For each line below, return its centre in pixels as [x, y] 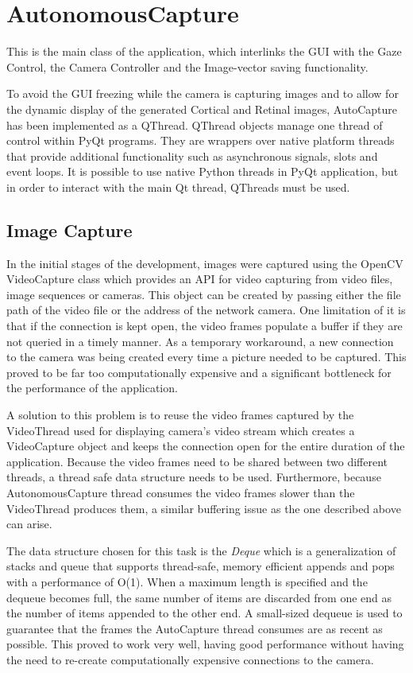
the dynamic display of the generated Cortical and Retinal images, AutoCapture [202, 109]
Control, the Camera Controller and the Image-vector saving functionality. [187, 66]
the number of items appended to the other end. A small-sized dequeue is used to [205, 613]
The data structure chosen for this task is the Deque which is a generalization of [201, 550]
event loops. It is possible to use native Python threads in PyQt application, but [203, 171]
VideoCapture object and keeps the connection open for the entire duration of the [206, 446]
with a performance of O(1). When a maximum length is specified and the [187, 581]
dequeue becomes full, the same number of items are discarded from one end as [199, 597]
